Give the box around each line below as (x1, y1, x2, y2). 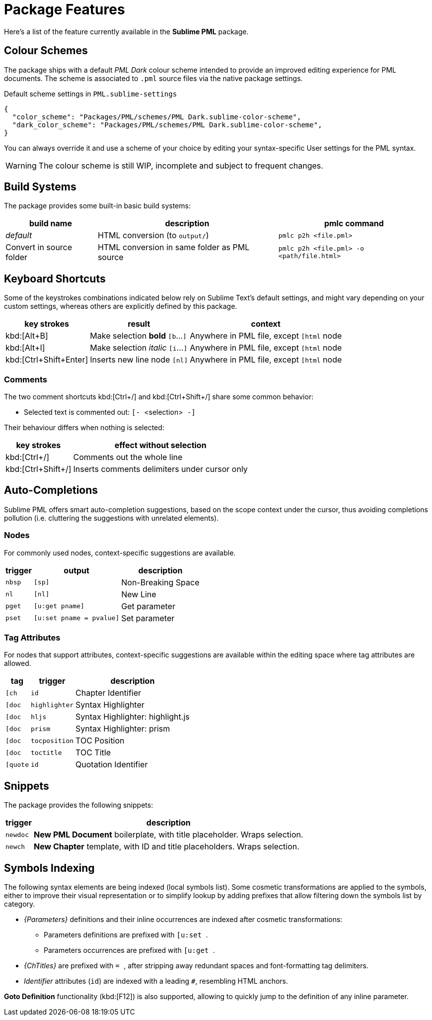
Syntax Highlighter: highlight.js (75, 712, 190, 722)
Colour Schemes (4, 44, 88, 57)
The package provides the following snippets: (4, 801, 153, 810)
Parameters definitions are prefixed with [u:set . (44, 930, 208, 939)
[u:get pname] (34, 602, 84, 610)
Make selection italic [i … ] (90, 343, 188, 353)
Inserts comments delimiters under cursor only (73, 464, 248, 474)
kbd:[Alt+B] (5, 331, 48, 341)
